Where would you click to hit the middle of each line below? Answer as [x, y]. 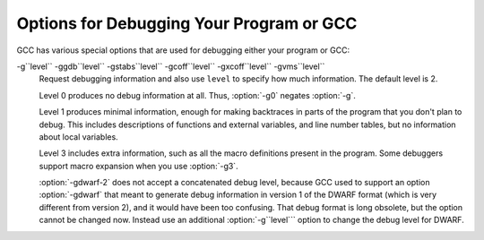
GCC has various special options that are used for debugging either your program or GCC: [183, 50]
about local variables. [78, 137]
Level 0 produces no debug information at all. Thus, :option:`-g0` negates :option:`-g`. [197, 95]
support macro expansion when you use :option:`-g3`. [138, 166]
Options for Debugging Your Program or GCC [187, 23]
